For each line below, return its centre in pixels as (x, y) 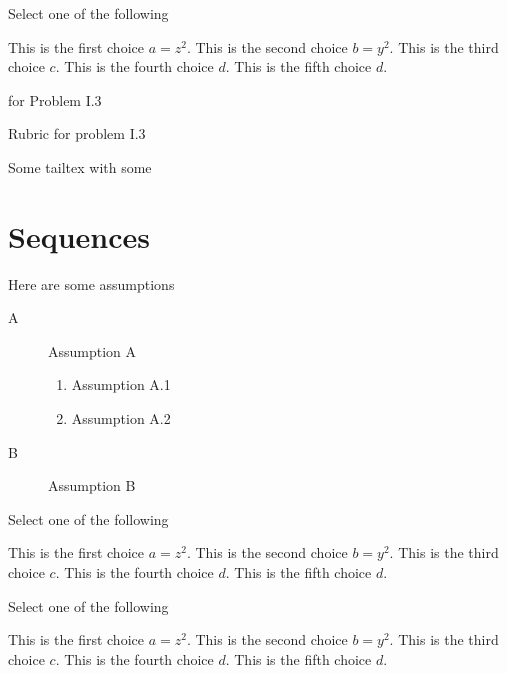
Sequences (79, 235)
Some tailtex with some (80, 166)
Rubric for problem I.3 (77, 133)
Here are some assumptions (91, 283)
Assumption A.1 (121, 384)
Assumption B (92, 485)
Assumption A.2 (121, 418)
